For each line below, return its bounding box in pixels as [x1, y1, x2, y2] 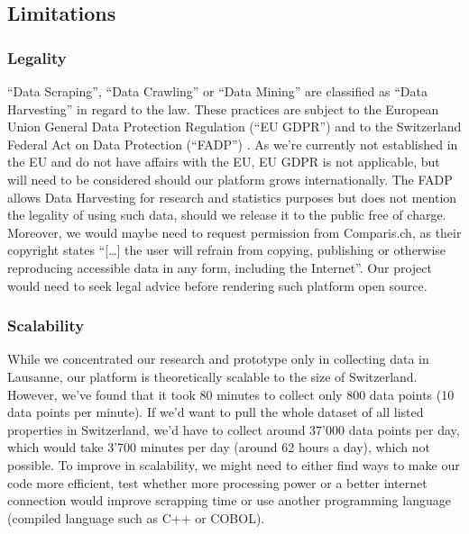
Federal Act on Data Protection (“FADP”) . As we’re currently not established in [7, 134, 458, 153]
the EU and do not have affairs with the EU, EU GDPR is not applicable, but [7, 152, 440, 171]
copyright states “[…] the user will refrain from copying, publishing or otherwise [7, 240, 446, 259]
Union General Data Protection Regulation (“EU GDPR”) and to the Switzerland [7, 117, 462, 136]
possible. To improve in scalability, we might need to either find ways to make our [7, 455, 460, 474]
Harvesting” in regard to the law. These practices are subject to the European [7, 99, 439, 118]
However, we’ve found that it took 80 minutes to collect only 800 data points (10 [7, 385, 455, 403]
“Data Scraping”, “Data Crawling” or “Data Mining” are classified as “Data [7, 82, 428, 100]
